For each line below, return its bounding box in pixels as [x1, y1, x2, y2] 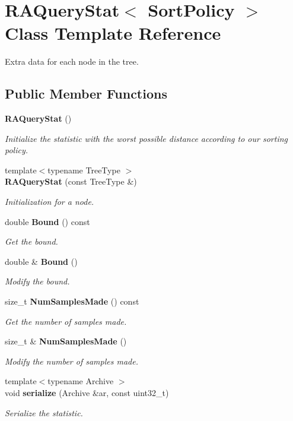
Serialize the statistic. [5, 406, 83, 419]
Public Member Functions [5, 84, 167, 103]
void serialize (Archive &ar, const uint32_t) [5, 387, 169, 399]
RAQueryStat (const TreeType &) [5, 175, 137, 188]
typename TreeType [47, 163, 120, 176]
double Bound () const [5, 215, 90, 227]
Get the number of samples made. [5, 315, 127, 327]
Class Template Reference [5, 21, 221, 45]
